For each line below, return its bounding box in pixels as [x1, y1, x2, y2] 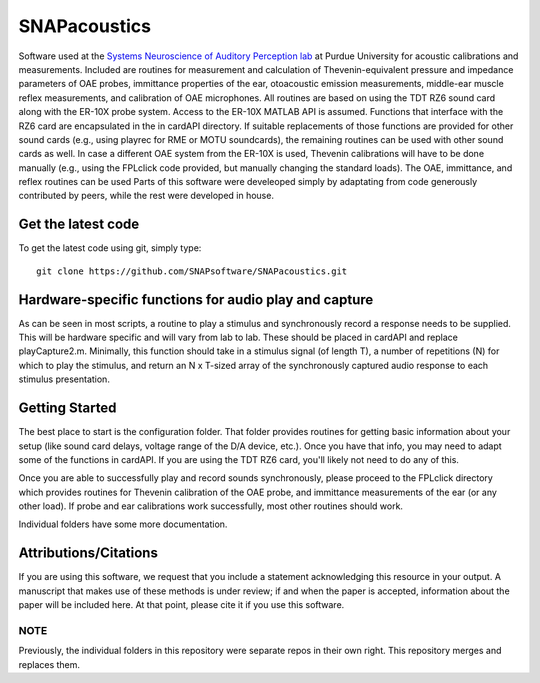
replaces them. [18, 658, 80, 670]
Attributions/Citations [18, 545, 159, 562]
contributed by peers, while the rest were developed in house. [18, 190, 275, 202]
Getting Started [18, 400, 117, 417]
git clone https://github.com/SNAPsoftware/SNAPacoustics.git [36, 265, 348, 277]
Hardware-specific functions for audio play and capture [18, 291, 374, 308]
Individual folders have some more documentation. [18, 518, 228, 530]
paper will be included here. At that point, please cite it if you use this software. [18, 599, 345, 611]
